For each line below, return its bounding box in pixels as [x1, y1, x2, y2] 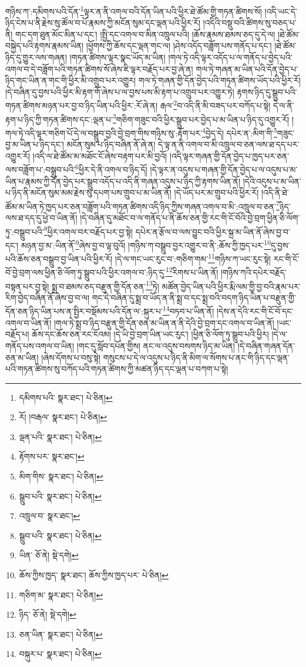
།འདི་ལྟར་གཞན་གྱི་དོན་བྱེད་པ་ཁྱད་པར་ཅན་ [169, 149, 290, 162]
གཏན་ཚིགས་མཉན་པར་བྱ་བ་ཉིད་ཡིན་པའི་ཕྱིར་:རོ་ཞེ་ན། [5, 99, 158, 112]
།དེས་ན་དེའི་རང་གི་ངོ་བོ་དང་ [216, 305, 294, 317]
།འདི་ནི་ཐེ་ [261, 186, 289, 199]
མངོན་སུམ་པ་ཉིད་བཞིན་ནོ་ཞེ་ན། [66, 138, 156, 150]
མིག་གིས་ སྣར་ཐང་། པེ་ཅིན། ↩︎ [19, 470, 103, 482]
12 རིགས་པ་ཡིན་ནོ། [165, 264, 218, 279]
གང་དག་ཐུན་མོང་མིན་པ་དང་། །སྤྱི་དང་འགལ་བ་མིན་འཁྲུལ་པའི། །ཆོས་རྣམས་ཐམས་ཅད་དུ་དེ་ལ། [15, 28, 275, 40]
